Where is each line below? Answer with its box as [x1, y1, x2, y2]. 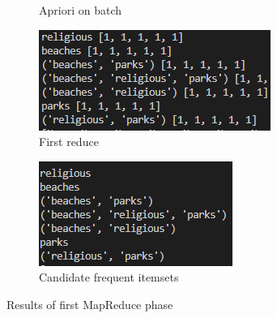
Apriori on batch [39, 2, 121, 18]
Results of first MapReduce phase [6, 295, 173, 312]
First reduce [39, 133, 99, 150]
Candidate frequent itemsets [39, 269, 179, 286]
